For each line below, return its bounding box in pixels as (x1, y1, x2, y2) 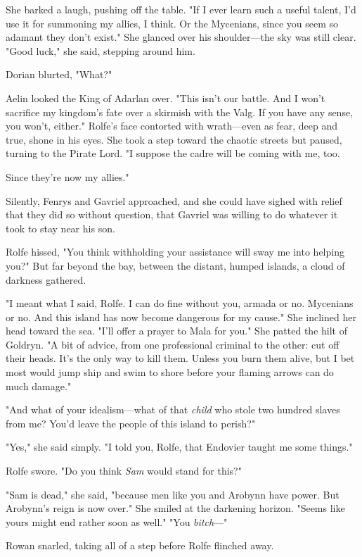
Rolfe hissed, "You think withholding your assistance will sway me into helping (6, 244, 344, 259)
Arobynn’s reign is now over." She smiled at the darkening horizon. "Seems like (6, 501, 345, 515)
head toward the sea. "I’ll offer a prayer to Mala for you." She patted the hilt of (6, 323, 347, 338)
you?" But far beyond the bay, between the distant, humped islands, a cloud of (6, 258, 345, 273)
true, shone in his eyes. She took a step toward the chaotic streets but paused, (6, 132, 342, 146)
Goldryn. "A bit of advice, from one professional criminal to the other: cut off (6, 337, 340, 351)
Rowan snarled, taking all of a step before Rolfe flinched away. (6, 538, 274, 553)
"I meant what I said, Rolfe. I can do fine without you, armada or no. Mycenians (6, 296, 354, 311)
